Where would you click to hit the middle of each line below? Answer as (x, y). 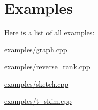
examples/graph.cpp (36, 49)
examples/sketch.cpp (36, 83)
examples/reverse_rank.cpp (47, 66)
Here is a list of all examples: (50, 32)
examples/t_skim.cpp (38, 101)
